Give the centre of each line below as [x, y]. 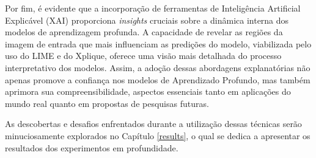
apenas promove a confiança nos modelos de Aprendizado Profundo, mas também [158, 79]
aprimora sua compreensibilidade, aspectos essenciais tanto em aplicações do [148, 91]
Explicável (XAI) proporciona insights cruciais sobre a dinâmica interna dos [147, 20]
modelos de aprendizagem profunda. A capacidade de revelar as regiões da [144, 32]
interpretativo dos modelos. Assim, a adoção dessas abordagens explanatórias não [158, 67]
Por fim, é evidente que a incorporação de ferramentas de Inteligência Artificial [153, 8]
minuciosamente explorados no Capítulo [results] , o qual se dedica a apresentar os [158, 135]
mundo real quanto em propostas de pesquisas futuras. [107, 103]
